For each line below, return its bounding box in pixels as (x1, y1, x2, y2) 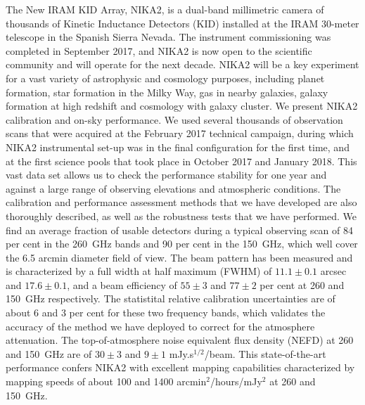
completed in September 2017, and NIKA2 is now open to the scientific (6, 43, 312, 58)
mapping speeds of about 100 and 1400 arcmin (6, 374, 207, 389)
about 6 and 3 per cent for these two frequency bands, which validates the (6, 305, 326, 320)
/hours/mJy (210, 374, 262, 389)
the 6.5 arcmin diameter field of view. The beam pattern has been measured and (6, 250, 353, 264)
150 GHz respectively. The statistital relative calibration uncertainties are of (6, 291, 335, 306)
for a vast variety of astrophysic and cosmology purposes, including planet (6, 70, 325, 85)
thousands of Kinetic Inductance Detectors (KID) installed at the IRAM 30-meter (6, 15, 359, 30)
